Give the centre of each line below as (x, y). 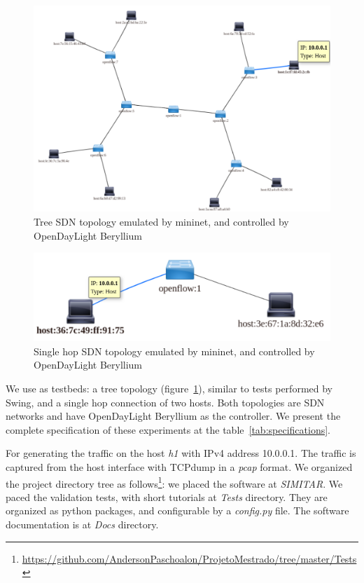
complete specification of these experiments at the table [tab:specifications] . (168, 429)
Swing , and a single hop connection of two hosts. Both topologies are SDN (165, 402)
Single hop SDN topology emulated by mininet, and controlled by (174, 351)
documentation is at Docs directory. (82, 524)
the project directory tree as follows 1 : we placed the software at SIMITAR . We (174, 482)
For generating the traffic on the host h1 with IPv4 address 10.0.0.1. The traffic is (181, 453)
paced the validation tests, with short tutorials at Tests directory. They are (167, 496)
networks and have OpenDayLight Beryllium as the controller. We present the (173, 416)
